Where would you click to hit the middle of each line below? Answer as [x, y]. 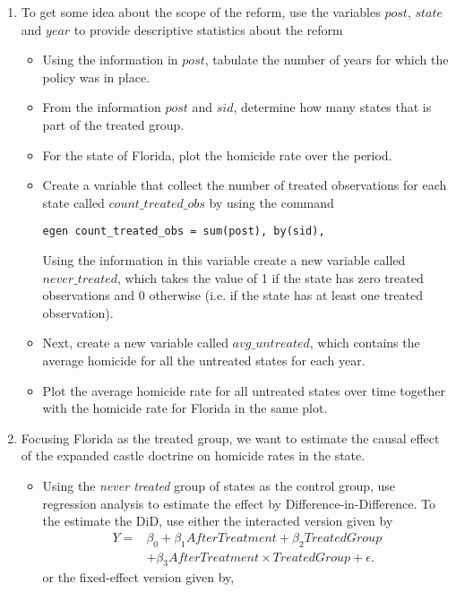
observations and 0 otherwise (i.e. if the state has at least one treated [233, 295]
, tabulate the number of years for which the [327, 60]
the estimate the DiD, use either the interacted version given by [218, 521]
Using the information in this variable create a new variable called [224, 260]
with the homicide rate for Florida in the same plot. [185, 408]
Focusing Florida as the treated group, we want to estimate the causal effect [230, 438]
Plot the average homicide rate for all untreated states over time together [244, 390]
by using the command [271, 202]
